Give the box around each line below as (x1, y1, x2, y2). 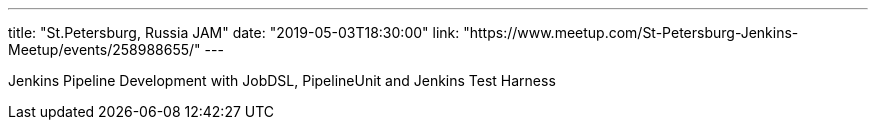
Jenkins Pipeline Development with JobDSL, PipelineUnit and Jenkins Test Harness (8, 72, 556, 89)
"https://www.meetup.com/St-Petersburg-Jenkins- (463, 24, 799, 41)
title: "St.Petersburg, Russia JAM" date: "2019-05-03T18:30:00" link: (8, 24, 460, 41)
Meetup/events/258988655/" (8, 41, 201, 58)
